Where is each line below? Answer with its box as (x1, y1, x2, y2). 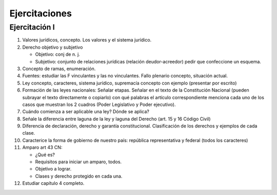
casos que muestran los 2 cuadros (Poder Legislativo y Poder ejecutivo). (22, 101, 176, 107)
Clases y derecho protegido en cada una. (35, 173, 123, 179)
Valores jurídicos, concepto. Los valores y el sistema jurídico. (22, 37, 152, 43)
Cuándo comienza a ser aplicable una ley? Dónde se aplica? (22, 109, 150, 115)
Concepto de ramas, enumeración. (22, 66, 96, 72)
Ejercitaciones (9, 8, 72, 19)
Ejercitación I (9, 23, 55, 32)
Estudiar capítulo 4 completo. (22, 180, 85, 186)
